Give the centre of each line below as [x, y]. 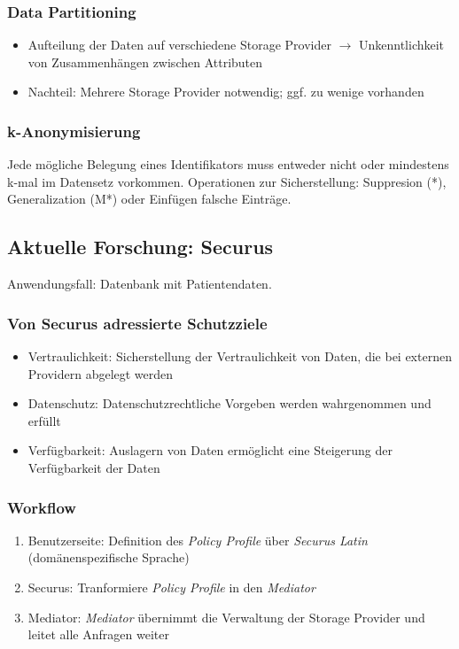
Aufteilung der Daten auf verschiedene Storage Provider [179, 45]
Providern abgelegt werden [101, 373]
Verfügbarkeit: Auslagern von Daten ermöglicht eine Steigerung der [210, 450]
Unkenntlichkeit [401, 45]
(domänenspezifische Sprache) [109, 557]
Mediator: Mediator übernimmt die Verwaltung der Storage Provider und [226, 617]
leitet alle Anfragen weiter [98, 634]
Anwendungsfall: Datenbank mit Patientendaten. [140, 284]
